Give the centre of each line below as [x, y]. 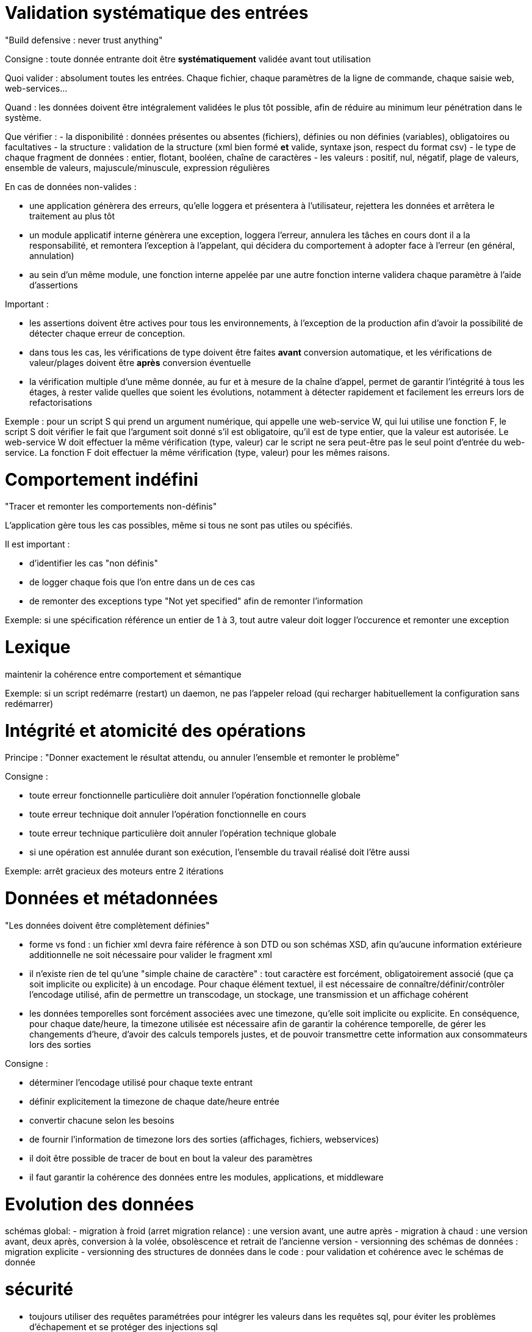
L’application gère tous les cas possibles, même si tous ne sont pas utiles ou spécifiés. [179, 525]
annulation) [52, 255]
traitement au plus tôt [72, 216]
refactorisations [61, 402]
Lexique [38, 647]
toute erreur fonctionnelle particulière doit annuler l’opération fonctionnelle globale [195, 796]
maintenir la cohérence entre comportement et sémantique [123, 674]
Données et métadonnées [112, 898]
